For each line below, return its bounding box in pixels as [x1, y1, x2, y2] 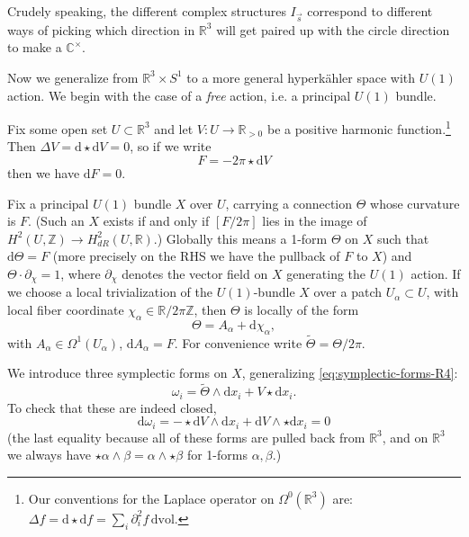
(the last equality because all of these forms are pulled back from [7, 427, 365, 446]
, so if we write [130, 137, 212, 156]
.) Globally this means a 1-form [153, 228, 328, 247]
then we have [7, 163, 80, 182]
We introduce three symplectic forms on [7, 363, 228, 382]
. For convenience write [174, 333, 302, 352]
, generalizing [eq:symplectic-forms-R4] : [241, 363, 458, 382]
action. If [410, 264, 461, 282]
